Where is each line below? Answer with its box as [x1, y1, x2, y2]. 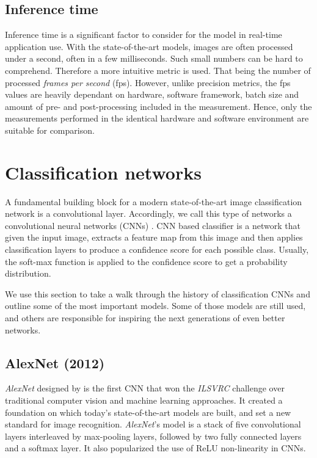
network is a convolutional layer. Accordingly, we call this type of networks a [5, 207, 292, 220]
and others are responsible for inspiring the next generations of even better [5, 311, 285, 324]
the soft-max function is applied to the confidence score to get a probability [5, 255, 288, 267]
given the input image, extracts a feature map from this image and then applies [5, 231, 303, 244]
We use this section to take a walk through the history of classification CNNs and [5, 287, 310, 300]
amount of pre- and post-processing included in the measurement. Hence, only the [5, 100, 312, 112]
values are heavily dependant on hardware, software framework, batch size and [5, 88, 299, 101]
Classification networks [5, 159, 202, 184]
